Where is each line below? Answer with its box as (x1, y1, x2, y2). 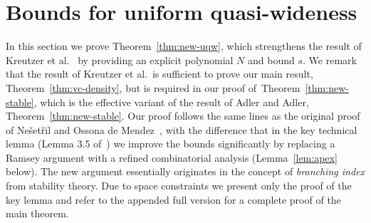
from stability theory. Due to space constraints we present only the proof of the (6, 178, 352, 193)
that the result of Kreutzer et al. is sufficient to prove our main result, (6, 66, 313, 81)
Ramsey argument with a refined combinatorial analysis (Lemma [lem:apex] (6, 150, 338, 165)
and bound (248, 52, 295, 67)
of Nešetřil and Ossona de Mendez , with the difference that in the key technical (6, 122, 357, 137)
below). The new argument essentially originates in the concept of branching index (6, 164, 365, 179)
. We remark (303, 52, 357, 67)
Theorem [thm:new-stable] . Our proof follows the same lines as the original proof (6, 108, 360, 123)
